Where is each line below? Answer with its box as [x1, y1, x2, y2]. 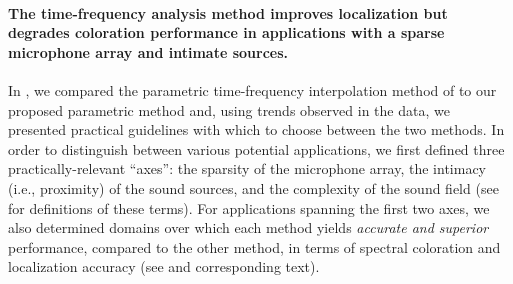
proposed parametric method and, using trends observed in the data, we [8, 99, 450, 120]
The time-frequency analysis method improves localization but [8, 2, 448, 23]
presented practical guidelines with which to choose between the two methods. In [8, 119, 505, 140]
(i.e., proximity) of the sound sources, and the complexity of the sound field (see [8, 177, 499, 198]
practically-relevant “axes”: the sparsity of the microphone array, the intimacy [8, 158, 487, 179]
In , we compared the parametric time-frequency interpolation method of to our [8, 79, 497, 100]
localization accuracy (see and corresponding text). [8, 256, 320, 277]
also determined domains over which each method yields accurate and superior [8, 217, 489, 238]
